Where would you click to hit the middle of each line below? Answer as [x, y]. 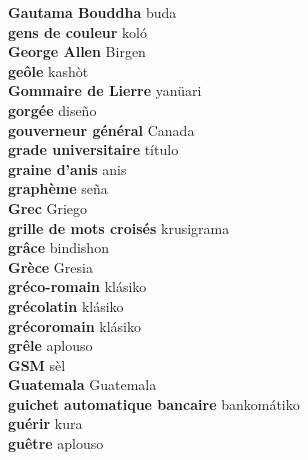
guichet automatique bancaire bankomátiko [154, 403]
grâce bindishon [58, 247]
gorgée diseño [52, 109]
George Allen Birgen [77, 51]
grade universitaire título [93, 149]
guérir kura [45, 423]
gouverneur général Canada [101, 129]
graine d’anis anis [67, 168]
